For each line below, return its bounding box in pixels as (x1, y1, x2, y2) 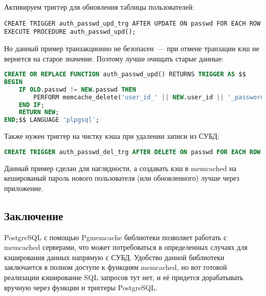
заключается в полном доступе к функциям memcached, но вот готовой (4, 262, 227, 272)
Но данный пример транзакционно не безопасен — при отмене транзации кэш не (4, 43, 259, 53)
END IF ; (18, 101, 45, 109)
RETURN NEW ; (18, 109, 59, 116)
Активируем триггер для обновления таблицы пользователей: (4, 2, 194, 12)
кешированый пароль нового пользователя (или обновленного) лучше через (4, 173, 239, 183)
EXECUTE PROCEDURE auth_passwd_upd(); (4, 28, 136, 36)
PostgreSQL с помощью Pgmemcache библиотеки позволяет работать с (4, 231, 227, 242)
